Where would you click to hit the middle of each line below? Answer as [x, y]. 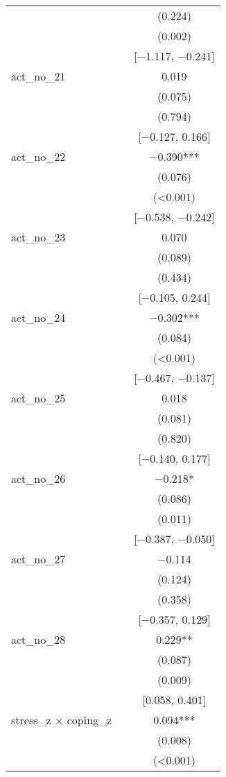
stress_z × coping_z [62, 720]
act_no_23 [38, 237]
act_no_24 [38, 317]
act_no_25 [38, 398]
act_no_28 [38, 639]
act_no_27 [38, 559]
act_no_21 [38, 76]
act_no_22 [38, 156]
